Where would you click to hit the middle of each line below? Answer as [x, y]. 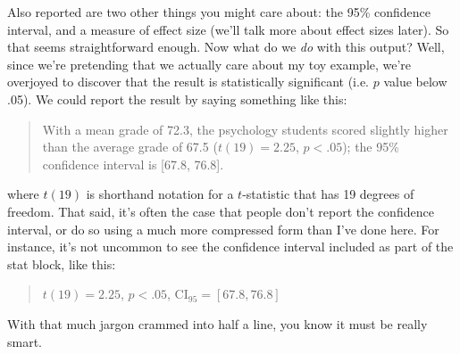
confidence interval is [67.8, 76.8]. [133, 164]
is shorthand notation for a [160, 194]
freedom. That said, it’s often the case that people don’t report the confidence [221, 211]
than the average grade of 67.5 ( [130, 147]
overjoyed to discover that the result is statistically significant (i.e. [188, 82]
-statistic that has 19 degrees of [328, 194]
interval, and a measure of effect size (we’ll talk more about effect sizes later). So [228, 29]
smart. [25, 341]
